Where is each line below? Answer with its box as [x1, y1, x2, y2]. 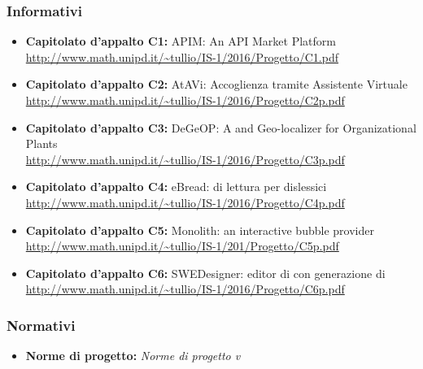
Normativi [7, 315, 76, 335]
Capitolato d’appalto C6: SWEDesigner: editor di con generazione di [25, 264, 386, 281]
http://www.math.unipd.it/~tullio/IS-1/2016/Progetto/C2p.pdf [25, 92, 345, 108]
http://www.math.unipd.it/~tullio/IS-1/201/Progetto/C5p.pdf [25, 237, 339, 254]
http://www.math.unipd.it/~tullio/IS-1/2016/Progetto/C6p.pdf [25, 280, 345, 297]
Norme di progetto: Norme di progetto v [25, 347, 241, 364]
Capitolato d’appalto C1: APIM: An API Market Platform [25, 33, 336, 50]
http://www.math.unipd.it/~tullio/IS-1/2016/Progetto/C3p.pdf [25, 150, 345, 167]
